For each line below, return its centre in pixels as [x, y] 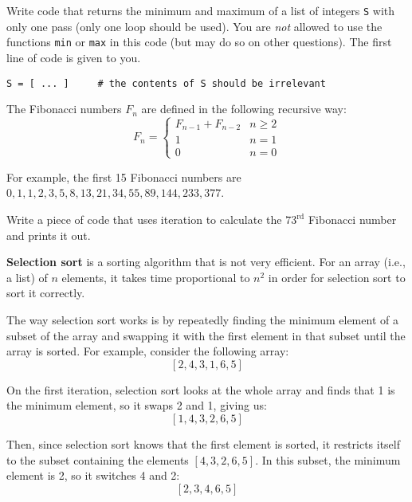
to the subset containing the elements [98, 459]
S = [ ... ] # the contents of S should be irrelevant [166, 83]
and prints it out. [49, 235]
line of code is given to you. [74, 57]
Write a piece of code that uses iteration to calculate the [144, 219]
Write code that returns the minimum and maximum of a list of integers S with [201, 10]
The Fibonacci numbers [64, 109]
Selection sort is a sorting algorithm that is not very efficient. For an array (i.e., [206, 262]
